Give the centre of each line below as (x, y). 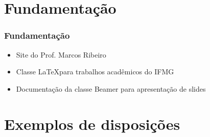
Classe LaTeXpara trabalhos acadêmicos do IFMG (95, 72)
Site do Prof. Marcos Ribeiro (61, 54)
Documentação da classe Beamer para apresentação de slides (111, 88)
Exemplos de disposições (92, 124)
